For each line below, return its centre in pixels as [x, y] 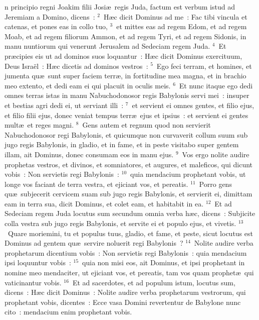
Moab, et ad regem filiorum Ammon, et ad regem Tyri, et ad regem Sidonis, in [125, 36]
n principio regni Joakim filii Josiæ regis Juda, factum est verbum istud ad [120, 7]
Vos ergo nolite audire [216, 154]
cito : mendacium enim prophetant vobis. [68, 312]
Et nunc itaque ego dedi [216, 85]
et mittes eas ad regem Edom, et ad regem [182, 26]
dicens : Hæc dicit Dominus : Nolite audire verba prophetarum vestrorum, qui [125, 292]
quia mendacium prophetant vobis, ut [188, 174]
